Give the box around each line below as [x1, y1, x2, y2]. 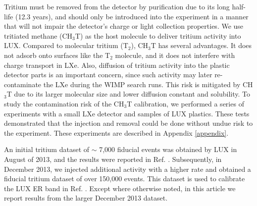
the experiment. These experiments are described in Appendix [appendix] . [4, 127, 229, 138]
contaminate [4, 79, 42, 89]
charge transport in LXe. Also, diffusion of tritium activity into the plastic [4, 59, 230, 70]
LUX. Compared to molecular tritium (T [4, 40, 128, 51]
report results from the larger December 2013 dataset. [4, 193, 168, 203]
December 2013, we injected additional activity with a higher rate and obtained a [4, 163, 251, 174]
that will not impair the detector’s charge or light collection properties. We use [4, 21, 244, 31]
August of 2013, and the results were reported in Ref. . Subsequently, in [4, 154, 222, 164]
